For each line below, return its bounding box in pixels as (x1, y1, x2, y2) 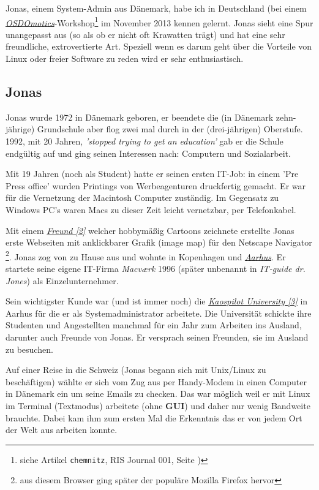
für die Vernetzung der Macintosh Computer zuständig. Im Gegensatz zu (6, 191, 279, 204)
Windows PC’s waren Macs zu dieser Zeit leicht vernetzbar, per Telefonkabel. (6, 203, 296, 216)
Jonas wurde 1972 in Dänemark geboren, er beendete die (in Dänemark (6, 110, 274, 123)
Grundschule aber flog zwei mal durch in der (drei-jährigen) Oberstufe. (37, 123, 303, 135)
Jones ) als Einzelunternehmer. (6, 274, 119, 287)
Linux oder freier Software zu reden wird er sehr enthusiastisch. (6, 52, 244, 65)
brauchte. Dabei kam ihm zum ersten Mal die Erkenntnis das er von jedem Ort (6, 411, 302, 424)
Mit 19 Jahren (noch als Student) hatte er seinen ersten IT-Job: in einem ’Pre (6, 167, 299, 180)
